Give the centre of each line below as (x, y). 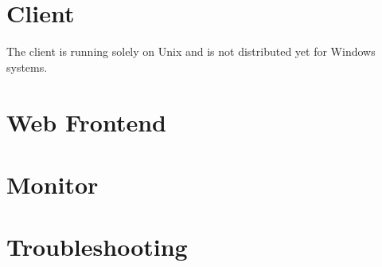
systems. (27, 67)
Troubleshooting (97, 247)
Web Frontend (86, 122)
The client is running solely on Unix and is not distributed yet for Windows (191, 51)
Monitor (53, 184)
